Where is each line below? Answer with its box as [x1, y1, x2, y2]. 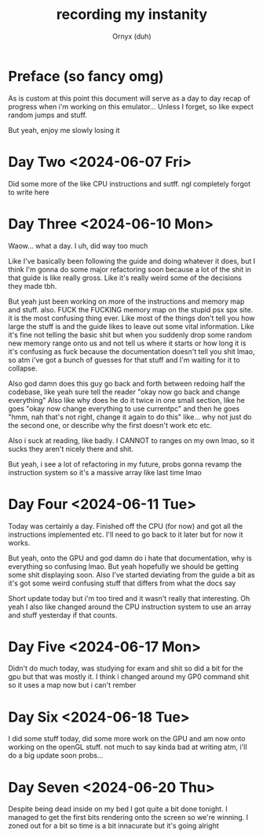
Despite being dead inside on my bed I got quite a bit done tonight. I [8, 804, 228, 814]
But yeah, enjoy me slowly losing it [8, 125, 120, 135]
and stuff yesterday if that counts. [8, 610, 118, 619]
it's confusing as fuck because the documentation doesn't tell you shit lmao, [8, 346, 255, 356]
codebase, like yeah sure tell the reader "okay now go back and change [8, 387, 241, 397]
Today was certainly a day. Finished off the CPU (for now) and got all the [8, 521, 243, 530]
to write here [8, 187, 49, 197]
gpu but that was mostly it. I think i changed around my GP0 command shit [8, 672, 250, 681]
